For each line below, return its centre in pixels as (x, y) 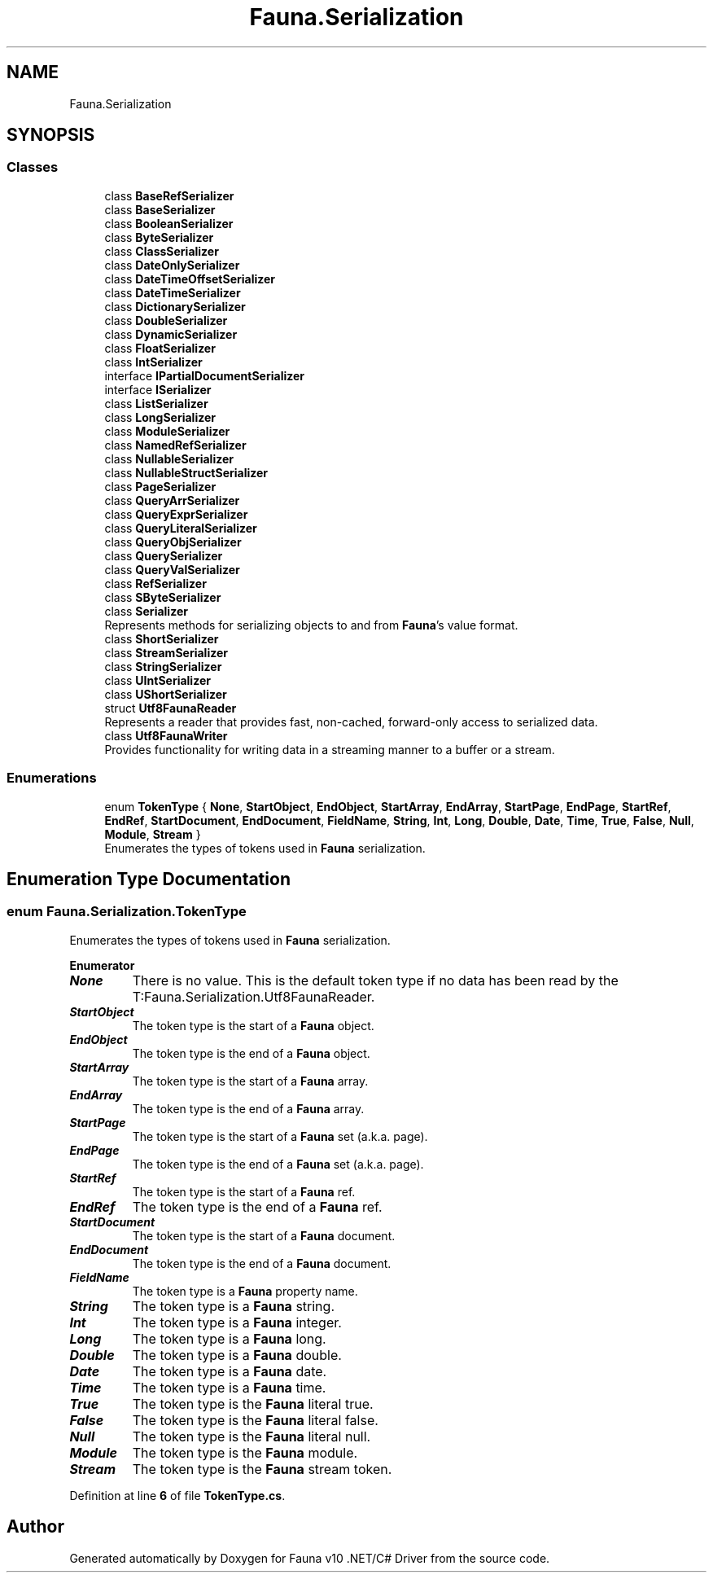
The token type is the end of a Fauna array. (248, 1108)
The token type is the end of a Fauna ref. (257, 1206)
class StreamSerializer (166, 652)
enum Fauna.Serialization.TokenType (127, 912)
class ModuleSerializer (167, 431)
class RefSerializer (155, 583)
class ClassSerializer (162, 251)
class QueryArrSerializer (172, 500)
